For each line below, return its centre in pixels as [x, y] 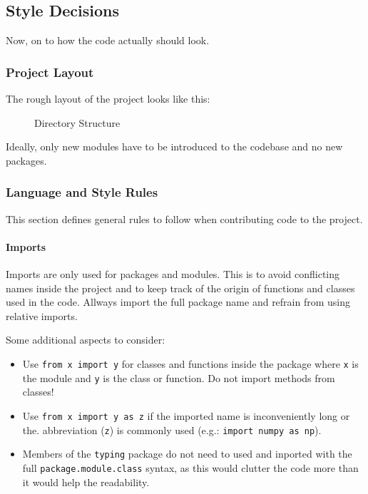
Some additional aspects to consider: [86, 340]
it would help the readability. [86, 482]
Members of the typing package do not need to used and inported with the [187, 454]
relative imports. [42, 315]
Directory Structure [77, 122]
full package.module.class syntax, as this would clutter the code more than [190, 467]
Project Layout [50, 72]
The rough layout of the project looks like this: [108, 99]
